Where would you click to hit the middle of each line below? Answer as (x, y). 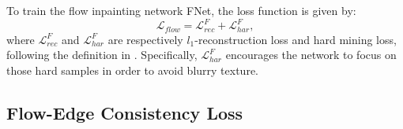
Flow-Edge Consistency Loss (125, 112)
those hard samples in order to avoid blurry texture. (132, 70)
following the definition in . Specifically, (102, 55)
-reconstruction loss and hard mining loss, (296, 39)
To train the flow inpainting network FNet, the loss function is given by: (181, 10)
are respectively (145, 39)
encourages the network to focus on (311, 55)
